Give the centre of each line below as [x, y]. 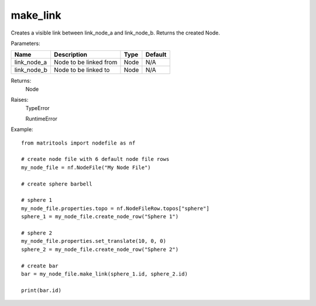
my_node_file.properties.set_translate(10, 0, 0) [94, 241]
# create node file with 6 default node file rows [95, 159]
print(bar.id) [41, 290]
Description [71, 54]
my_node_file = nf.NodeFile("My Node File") [86, 167]
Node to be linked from [85, 63]
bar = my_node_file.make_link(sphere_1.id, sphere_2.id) [105, 274]
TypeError [37, 108]
